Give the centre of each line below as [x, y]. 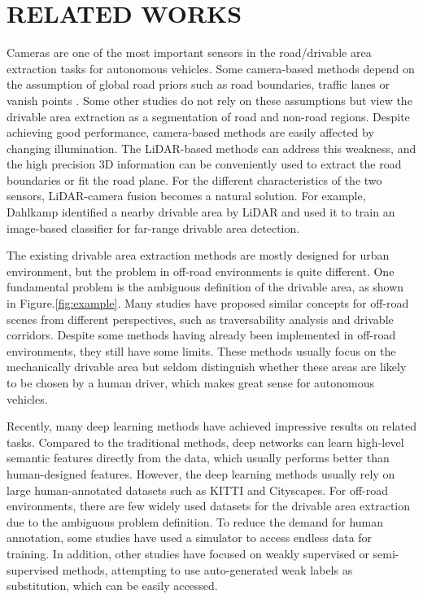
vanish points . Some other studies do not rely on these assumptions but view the [209, 100]
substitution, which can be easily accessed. [112, 586]
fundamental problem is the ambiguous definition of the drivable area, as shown [205, 287]
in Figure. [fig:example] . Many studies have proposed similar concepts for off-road [208, 303]
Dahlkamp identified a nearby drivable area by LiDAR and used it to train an [201, 212]
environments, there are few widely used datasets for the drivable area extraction [209, 506]
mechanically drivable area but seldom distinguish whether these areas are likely [207, 367]
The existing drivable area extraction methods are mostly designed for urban [198, 255]
